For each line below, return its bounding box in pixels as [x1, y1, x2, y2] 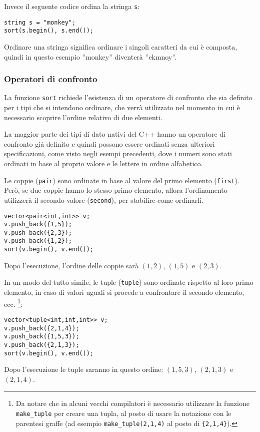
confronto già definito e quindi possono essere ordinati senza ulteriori [4, 138, 215, 149]
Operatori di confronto [4, 73, 97, 85]
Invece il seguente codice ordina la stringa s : [4, 1, 140, 11]
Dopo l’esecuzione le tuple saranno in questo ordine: [4, 364, 163, 374]
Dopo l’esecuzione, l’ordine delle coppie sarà [4, 260, 138, 270]
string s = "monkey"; [4, 19, 76, 26]
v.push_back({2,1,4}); [4, 324, 79, 332]
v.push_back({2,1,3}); [4, 341, 79, 348]
